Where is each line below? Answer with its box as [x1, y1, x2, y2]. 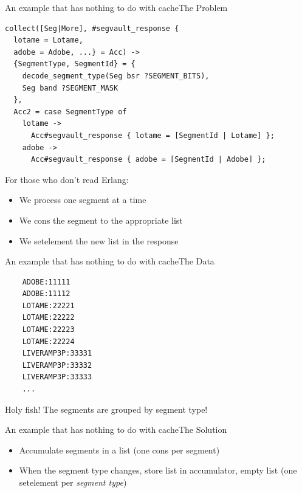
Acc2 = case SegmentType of [13, 107, 127, 116]
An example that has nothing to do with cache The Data [5, 255, 214, 267]
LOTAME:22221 [22, 301, 75, 310]
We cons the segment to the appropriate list [19, 213, 183, 226]
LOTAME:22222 [22, 313, 75, 322]
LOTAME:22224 [22, 337, 75, 346]
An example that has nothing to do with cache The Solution [5, 423, 227, 436]
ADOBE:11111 [22, 277, 70, 286]
